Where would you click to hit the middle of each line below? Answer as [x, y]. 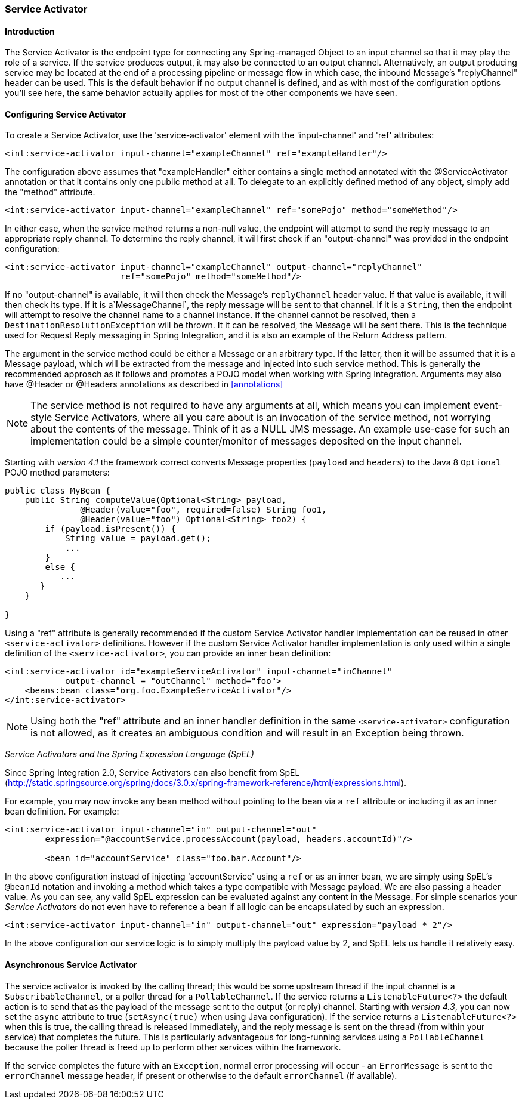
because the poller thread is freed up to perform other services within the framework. [173, 1047]
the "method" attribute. [50, 192]
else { [60, 567]
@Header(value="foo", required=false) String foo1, [203, 510]
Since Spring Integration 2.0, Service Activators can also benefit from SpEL [152, 773]
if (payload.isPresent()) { [110, 529]
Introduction [30, 31]
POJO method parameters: [57, 473]
